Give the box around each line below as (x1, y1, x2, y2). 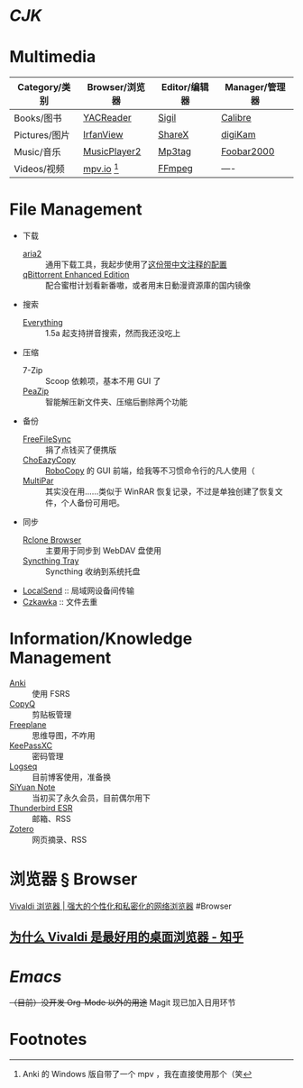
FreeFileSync (22, 434, 72, 444)
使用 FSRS (32, 689, 70, 699)
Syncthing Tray (22, 555, 79, 566)
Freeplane (9, 719, 47, 730)
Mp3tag (157, 145, 192, 158)
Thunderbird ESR (9, 803, 74, 813)
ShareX (157, 128, 189, 141)
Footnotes (9, 1029, 87, 1050)
